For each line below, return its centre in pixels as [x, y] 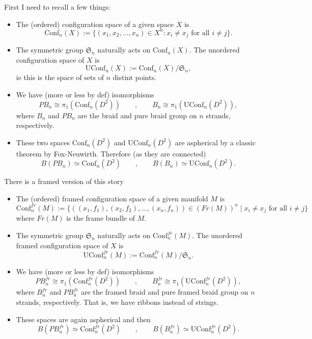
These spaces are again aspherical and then [83, 319]
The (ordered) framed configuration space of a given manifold [112, 198]
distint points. [135, 77]
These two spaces [43, 142]
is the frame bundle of [101, 218]
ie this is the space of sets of [60, 77]
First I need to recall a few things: [58, 7]
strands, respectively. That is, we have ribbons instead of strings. [117, 302]
